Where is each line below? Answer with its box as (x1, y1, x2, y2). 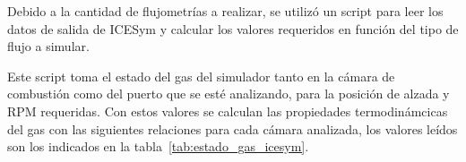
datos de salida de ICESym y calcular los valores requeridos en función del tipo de (7, 19, 459, 38)
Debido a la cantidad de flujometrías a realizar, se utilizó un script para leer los (7, 2, 444, 20)
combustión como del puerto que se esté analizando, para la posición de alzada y (7, 84, 450, 103)
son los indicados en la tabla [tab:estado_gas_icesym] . (7, 137, 309, 156)
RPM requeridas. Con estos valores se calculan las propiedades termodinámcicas (7, 101, 448, 120)
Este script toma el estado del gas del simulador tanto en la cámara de (7, 66, 395, 85)
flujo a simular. (7, 37, 90, 55)
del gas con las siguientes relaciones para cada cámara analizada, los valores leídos (7, 119, 458, 138)
